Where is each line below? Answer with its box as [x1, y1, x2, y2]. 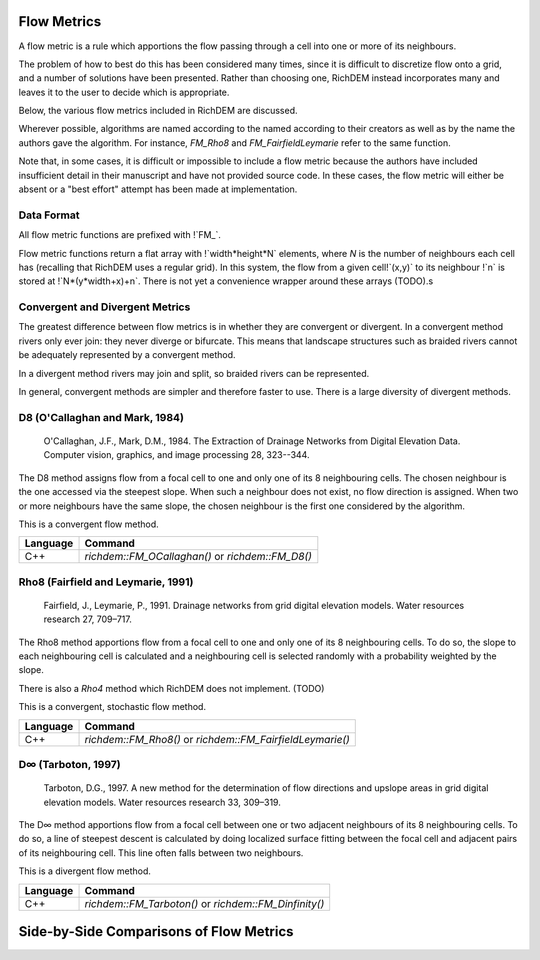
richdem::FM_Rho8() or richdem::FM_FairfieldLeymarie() [84, 732, 350, 746]
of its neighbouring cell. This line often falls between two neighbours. [18, 846, 304, 859]
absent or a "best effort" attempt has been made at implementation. [18, 183, 298, 195]
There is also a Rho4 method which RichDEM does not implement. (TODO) [18, 682, 325, 694]
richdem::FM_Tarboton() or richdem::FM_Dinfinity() [84, 896, 325, 910]
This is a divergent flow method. [18, 865, 152, 877]
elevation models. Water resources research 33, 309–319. [43, 796, 282, 808]
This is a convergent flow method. [18, 518, 159, 530]
